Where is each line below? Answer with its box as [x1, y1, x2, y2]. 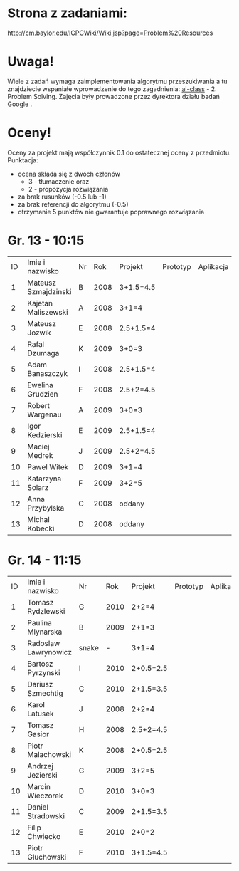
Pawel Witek [27, 461, 69, 471]
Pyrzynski [27, 667, 60, 677]
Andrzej [27, 761, 53, 771]
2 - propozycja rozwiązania [28, 184, 109, 193]
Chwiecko [27, 831, 61, 841]
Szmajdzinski [27, 286, 72, 296]
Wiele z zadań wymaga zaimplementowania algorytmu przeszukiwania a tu [7, 77, 228, 85]
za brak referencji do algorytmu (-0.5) [17, 199, 129, 208]
